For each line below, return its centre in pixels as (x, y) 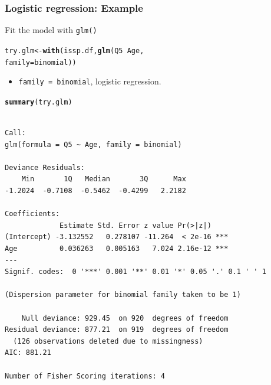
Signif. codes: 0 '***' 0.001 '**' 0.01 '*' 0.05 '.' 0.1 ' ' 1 (135, 272)
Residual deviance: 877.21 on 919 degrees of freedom (117, 330)
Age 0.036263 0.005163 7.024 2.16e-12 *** (117, 249)
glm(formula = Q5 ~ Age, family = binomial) (93, 144)
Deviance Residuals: (45, 167)
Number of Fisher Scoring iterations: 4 (85, 376)
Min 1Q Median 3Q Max (104, 179)
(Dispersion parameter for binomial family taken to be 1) (123, 295)
